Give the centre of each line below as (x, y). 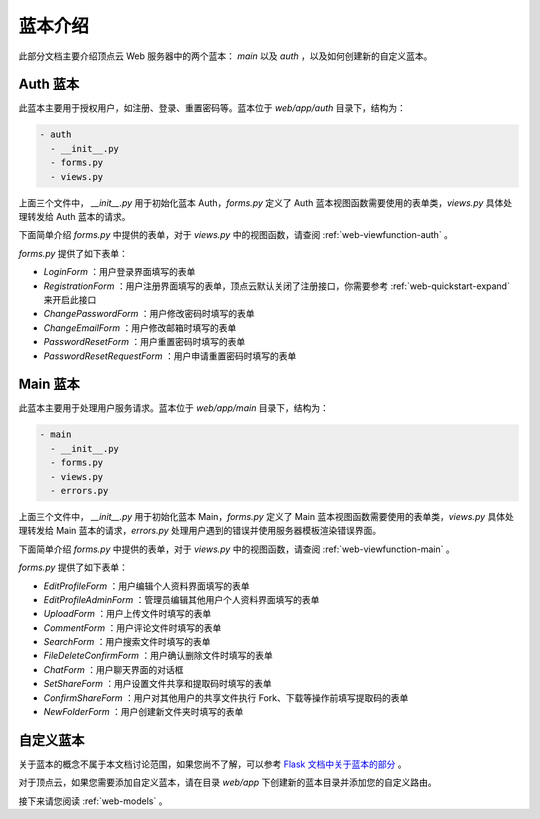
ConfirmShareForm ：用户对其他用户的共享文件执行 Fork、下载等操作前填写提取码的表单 (226, 697)
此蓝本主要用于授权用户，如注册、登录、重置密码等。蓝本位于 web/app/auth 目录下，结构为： (212, 108)
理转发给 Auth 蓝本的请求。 (74, 216)
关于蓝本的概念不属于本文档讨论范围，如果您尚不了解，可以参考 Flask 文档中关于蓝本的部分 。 (212, 764)
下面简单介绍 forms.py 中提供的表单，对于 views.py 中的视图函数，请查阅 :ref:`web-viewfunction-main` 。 (236, 549)
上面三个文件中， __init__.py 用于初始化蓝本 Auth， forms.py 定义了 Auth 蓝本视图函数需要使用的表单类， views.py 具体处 (265, 202)
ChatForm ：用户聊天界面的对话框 (113, 669)
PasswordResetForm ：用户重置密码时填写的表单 (144, 342)
